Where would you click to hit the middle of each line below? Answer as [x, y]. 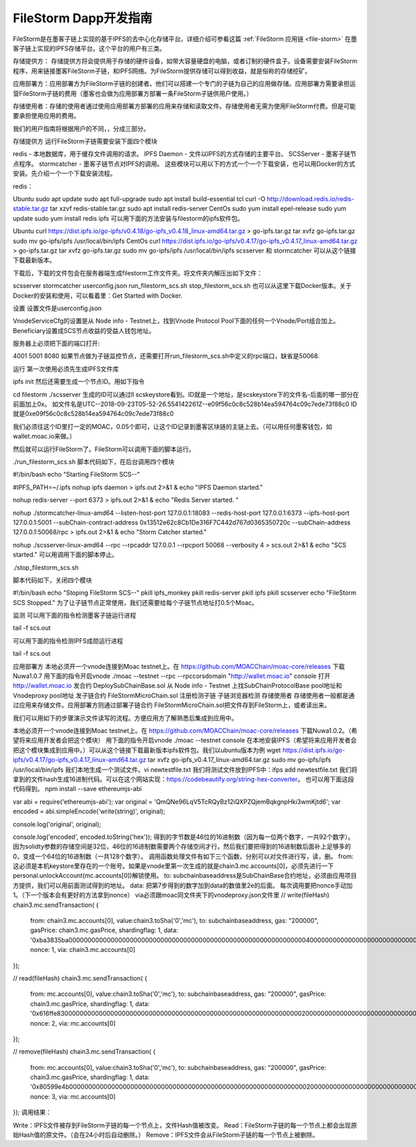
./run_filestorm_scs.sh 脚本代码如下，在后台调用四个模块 [94, 462]
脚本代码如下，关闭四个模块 [52, 580]
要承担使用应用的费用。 [46, 116]
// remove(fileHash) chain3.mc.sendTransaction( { [84, 1052]
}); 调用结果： [32, 1112]
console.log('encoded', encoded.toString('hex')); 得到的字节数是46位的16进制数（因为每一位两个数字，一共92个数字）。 [183, 837]
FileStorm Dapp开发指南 [83, 18]
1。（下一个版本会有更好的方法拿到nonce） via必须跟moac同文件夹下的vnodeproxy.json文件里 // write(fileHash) [171, 895]
